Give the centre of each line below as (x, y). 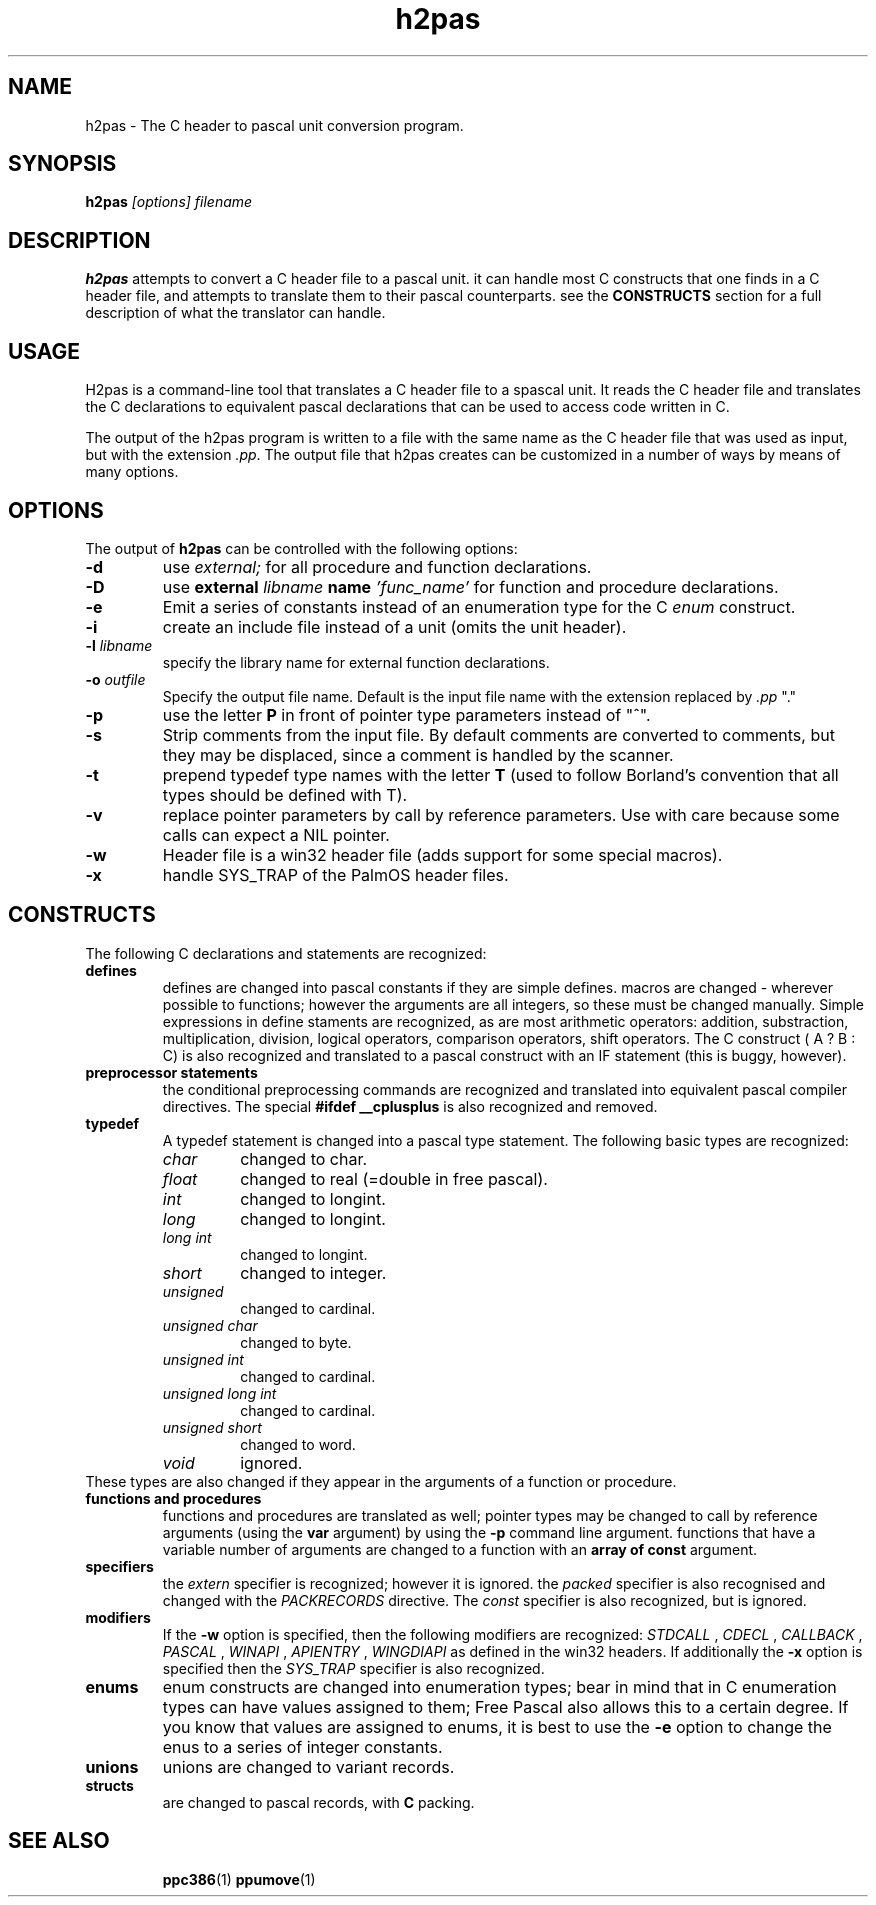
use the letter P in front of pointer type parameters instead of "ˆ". (406, 714)
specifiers (119, 1566)
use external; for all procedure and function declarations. (377, 566)
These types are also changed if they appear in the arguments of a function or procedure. (381, 1481)
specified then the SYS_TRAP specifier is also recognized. (353, 1668)
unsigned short (212, 1427)
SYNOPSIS (62, 164)
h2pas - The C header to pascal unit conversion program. (274, 125)
